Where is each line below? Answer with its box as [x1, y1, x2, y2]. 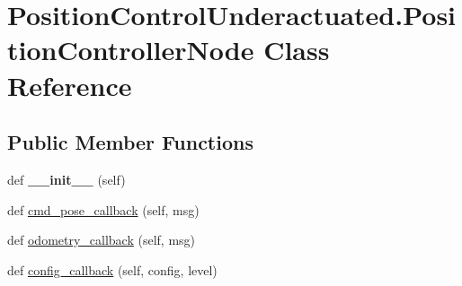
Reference [7, 66, 132, 103]
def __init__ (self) [7, 169, 126, 188]
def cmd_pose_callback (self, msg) [7, 200, 200, 219]
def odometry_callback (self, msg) [7, 230, 196, 249]
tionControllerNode [7, 31, 254, 68]
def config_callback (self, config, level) [7, 260, 218, 279]
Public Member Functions [7, 128, 253, 156]
